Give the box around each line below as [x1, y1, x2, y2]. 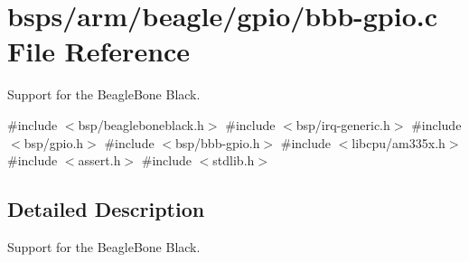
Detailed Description [7, 195, 205, 223]
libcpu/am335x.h [352, 133, 446, 152]
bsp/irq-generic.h [295, 115, 390, 134]
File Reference [7, 33, 191, 70]
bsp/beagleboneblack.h [78, 115, 204, 134]
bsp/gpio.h [23, 133, 84, 152]
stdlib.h [212, 151, 255, 170]
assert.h [78, 151, 121, 170]
